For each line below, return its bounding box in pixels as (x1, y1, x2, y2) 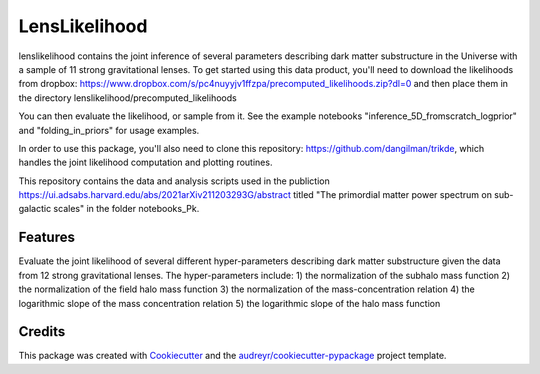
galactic (18, 203, 52, 215)
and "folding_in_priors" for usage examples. (18, 124, 200, 136)
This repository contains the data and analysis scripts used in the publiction (18, 175, 330, 187)
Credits (18, 323, 66, 340)
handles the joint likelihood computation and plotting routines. (18, 156, 273, 169)
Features (18, 229, 75, 246)
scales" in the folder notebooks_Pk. (53, 203, 200, 215)
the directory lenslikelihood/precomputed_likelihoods (18, 91, 237, 104)
